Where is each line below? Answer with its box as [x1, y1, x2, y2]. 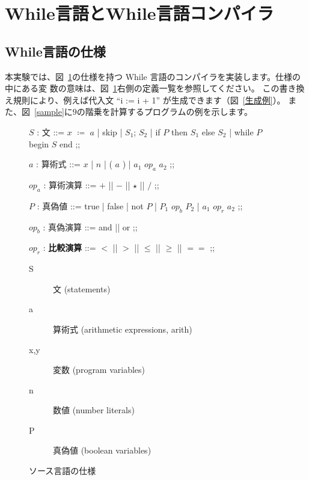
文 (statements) [53, 282, 111, 295]
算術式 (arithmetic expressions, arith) [53, 322, 192, 335]
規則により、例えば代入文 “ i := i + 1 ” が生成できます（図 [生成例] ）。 [13, 93, 286, 106]
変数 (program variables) [53, 363, 145, 376]
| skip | [97, 125, 123, 138]
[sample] [34, 105, 64, 118]
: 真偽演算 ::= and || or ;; [43, 220, 138, 233]
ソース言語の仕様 [29, 464, 96, 477]
